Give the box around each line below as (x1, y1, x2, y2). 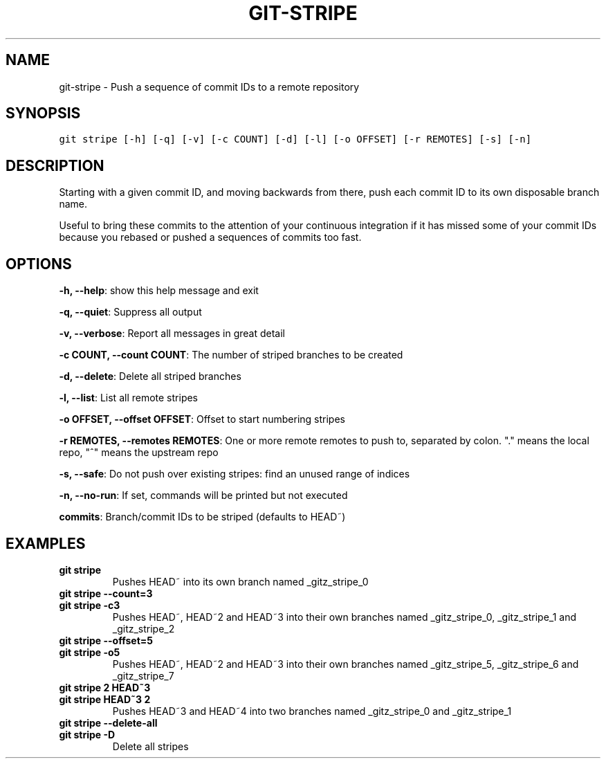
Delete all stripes (112, 740, 189, 752)
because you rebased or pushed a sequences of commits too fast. (59, 231, 362, 244)
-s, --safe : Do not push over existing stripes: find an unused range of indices (59, 468, 410, 480)
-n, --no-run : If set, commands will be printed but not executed (59, 489, 348, 502)
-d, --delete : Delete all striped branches (59, 370, 241, 383)
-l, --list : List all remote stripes (59, 392, 199, 404)
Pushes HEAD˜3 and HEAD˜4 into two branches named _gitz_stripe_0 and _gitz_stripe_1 (112, 704, 512, 717)
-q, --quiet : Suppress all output (59, 306, 202, 318)
